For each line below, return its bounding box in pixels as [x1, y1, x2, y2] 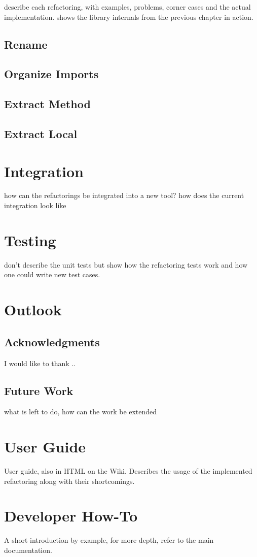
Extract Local [4, 125, 78, 141]
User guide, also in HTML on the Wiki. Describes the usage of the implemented [4, 466, 252, 476]
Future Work [4, 382, 74, 398]
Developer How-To [4, 505, 138, 526]
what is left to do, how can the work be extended [4, 406, 157, 417]
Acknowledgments [4, 334, 100, 349]
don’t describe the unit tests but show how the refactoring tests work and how [4, 259, 248, 270]
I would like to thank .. [4, 357, 76, 368]
